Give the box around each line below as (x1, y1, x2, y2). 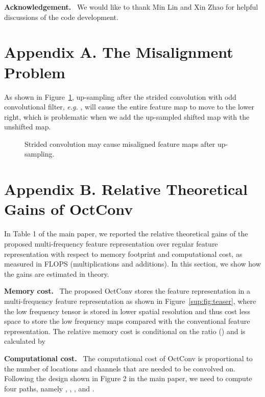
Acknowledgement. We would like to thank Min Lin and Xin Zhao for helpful (4, 2, 258, 12)
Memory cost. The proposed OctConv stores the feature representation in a (4, 285, 251, 296)
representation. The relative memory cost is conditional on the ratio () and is (4, 325, 246, 336)
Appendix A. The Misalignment (4, 41, 233, 62)
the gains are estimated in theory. (4, 268, 109, 279)
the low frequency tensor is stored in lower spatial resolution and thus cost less (4, 305, 250, 316)
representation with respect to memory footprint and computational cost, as (4, 248, 243, 259)
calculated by (4, 336, 45, 346)
